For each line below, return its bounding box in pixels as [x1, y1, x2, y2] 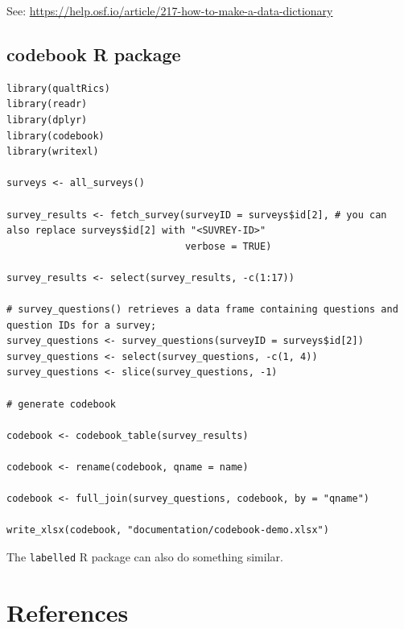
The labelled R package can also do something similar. [6, 548, 283, 565]
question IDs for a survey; [6, 319, 157, 331]
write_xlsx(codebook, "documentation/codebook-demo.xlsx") [6, 524, 329, 536]
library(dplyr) [6, 114, 88, 126]
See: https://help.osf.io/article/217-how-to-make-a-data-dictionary [6, 2, 333, 19]
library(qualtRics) [6, 82, 110, 94]
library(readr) [6, 98, 88, 110]
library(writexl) [6, 146, 99, 158]
